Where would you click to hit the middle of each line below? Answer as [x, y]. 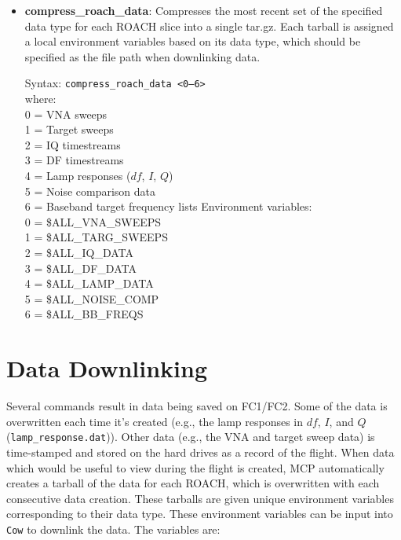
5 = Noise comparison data [90, 191]
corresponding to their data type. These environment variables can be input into [200, 514]
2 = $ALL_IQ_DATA [79, 252]
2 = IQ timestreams [73, 144]
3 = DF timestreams [74, 160]
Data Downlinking [107, 368]
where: [40, 99]
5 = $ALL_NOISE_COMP [92, 298]
